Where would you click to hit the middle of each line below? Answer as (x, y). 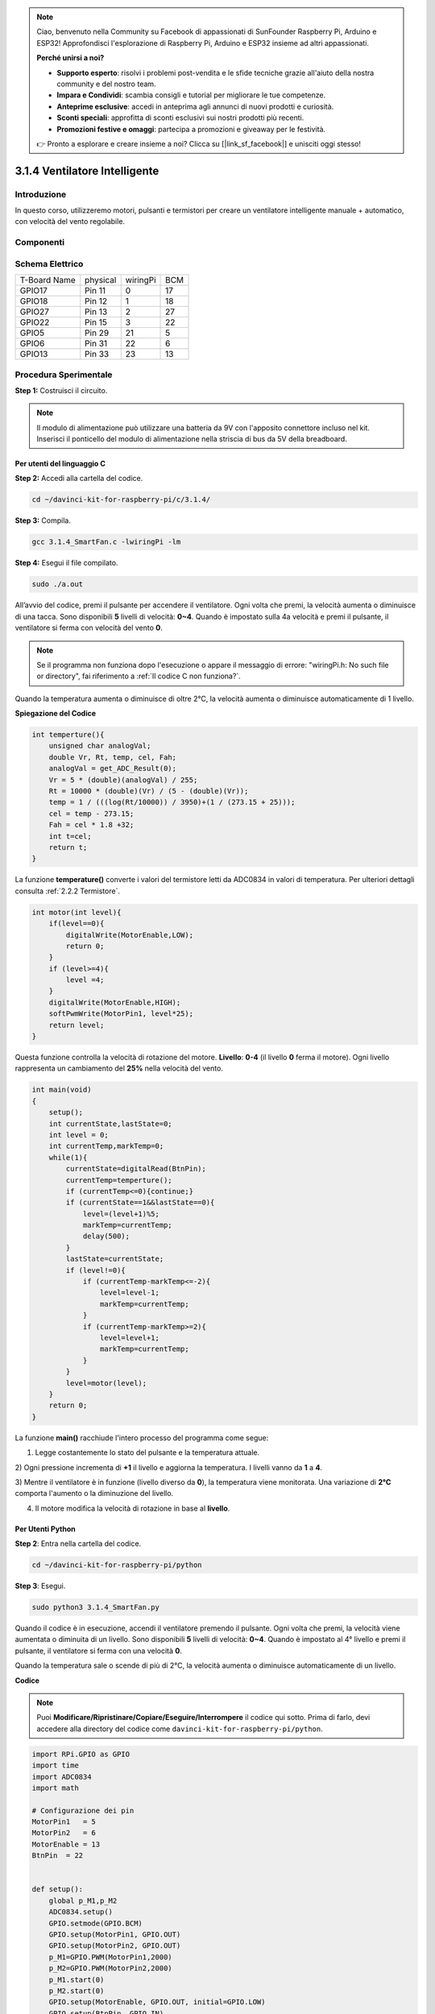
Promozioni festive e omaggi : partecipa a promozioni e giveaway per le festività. (191, 129)
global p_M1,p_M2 (83, 1900)
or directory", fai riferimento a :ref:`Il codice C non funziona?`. (139, 676)
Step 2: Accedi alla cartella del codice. (79, 479)
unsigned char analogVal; (100, 746)
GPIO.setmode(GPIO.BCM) (95, 1923)
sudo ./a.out (58, 584)
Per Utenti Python (45, 1529)
